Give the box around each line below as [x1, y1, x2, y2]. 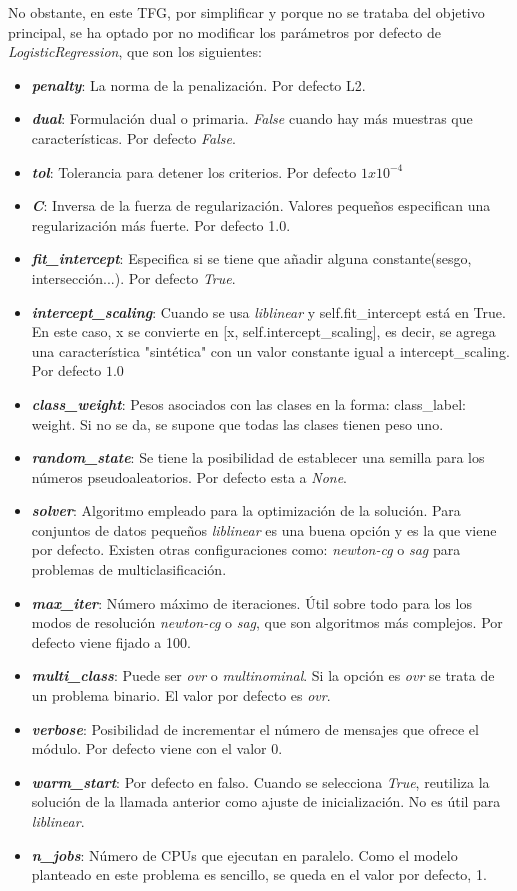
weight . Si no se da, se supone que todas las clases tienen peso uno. [31, 413, 444, 434]
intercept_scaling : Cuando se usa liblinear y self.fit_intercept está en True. [31, 301, 506, 322]
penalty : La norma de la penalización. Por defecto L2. [31, 74, 366, 95]
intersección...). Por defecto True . [31, 267, 236, 288]
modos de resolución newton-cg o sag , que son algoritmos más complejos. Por [31, 612, 503, 633]
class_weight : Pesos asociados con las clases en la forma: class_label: [31, 393, 466, 414]
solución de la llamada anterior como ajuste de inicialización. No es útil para [31, 791, 501, 812]
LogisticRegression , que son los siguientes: [8, 41, 262, 62]
